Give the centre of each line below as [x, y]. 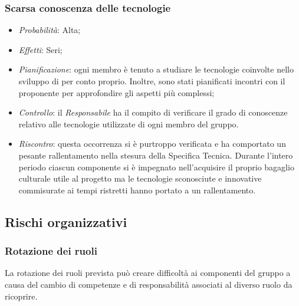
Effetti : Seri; [40, 49]
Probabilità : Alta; [50, 30]
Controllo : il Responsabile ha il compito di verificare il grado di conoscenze [153, 112]
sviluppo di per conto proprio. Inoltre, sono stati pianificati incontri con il [152, 81]
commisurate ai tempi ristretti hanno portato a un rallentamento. [137, 190]
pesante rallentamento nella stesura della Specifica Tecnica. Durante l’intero [156, 155]
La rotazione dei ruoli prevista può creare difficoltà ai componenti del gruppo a [148, 273]
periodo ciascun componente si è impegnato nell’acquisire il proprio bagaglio [156, 167]
